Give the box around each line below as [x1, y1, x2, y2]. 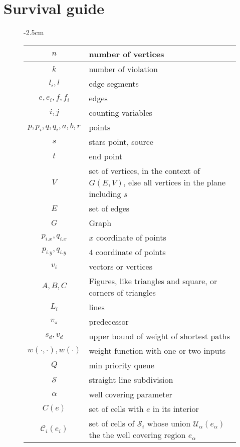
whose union [147, 417, 191, 429]
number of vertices [89, 48, 164, 60]
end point [89, 150, 123, 162]
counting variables [89, 106, 152, 118]
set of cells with [89, 402, 144, 414]
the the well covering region [89, 428, 186, 440]
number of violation [89, 63, 158, 75]
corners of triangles [89, 286, 156, 298]
